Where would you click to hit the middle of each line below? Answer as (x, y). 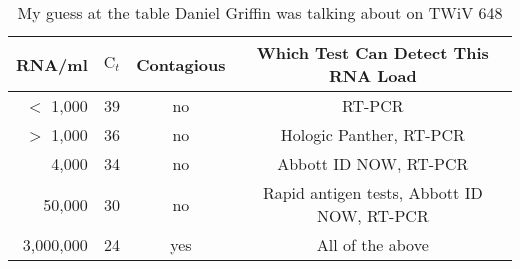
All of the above (372, 244)
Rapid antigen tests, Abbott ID (372, 192)
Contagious (181, 64)
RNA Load (372, 75)
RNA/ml (52, 64)
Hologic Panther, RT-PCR (372, 134)
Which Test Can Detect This (372, 52)
